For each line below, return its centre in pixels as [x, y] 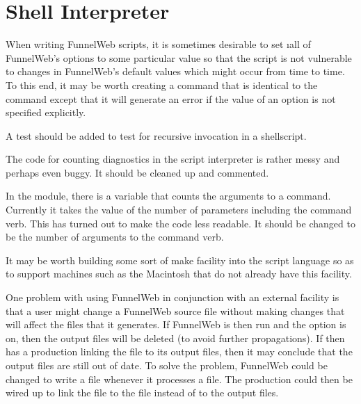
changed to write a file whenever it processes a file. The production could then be [179, 379]
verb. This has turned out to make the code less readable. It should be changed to [180, 223]
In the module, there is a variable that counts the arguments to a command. [168, 196]
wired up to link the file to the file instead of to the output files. [142, 393]
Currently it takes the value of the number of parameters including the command [179, 210]
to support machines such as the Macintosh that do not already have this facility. [179, 274]
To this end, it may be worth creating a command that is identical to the [162, 84]
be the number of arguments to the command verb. [115, 237]
